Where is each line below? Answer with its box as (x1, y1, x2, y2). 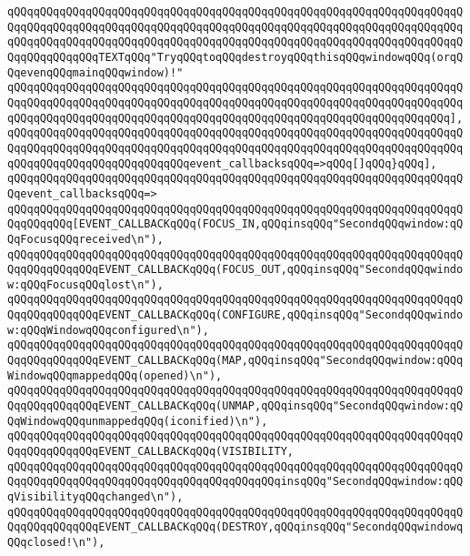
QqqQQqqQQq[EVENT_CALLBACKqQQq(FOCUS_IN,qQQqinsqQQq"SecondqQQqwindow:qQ (7, 217, 464, 231)
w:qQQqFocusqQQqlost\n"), (7, 278, 164, 291)
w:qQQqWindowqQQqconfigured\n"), (7, 323, 209, 337)
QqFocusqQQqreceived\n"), (7, 232, 164, 246)
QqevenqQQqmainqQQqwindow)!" (7, 66, 184, 79)
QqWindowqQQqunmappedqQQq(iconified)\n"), (7, 414, 268, 428)
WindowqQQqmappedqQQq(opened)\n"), (7, 369, 223, 382)
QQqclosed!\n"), (7, 535, 105, 549)
